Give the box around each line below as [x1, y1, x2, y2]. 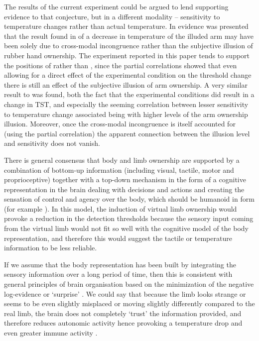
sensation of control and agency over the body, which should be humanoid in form [4, 194, 255, 204]
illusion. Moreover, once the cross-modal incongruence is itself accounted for [4, 118, 236, 129]
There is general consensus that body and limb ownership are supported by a [4, 154, 240, 165]
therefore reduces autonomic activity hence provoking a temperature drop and [4, 318, 243, 328]
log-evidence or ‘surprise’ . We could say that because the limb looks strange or [4, 288, 246, 299]
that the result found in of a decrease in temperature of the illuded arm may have [4, 30, 254, 41]
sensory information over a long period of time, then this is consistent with [4, 269, 233, 279]
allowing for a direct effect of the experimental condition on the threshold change [4, 70, 252, 80]
